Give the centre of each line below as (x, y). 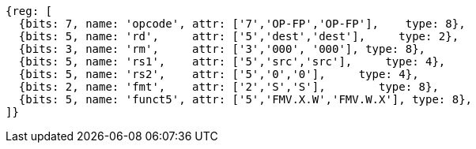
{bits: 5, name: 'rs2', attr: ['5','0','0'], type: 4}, (219, 74)
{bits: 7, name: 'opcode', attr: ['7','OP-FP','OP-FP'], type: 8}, (242, 24)
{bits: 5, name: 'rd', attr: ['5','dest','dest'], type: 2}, (239, 36)
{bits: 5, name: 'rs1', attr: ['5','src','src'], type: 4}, (232, 61)
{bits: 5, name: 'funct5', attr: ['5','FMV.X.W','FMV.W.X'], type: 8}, (246, 99)
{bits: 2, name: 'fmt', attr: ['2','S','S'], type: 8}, (229, 87)
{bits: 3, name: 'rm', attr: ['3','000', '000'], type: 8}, (222, 49)
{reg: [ (29, 11)
